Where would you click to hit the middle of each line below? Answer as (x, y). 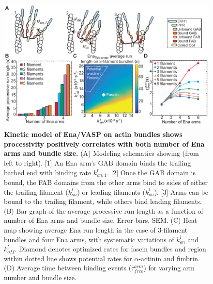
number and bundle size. (40, 277)
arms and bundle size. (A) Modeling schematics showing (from (101, 153)
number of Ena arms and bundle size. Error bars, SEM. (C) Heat (101, 220)
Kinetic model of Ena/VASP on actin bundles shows (93, 134)
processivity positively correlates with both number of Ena (104, 143)
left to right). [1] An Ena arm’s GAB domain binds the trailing (98, 162)
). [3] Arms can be (181, 192)
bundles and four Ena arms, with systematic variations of (89, 239)
